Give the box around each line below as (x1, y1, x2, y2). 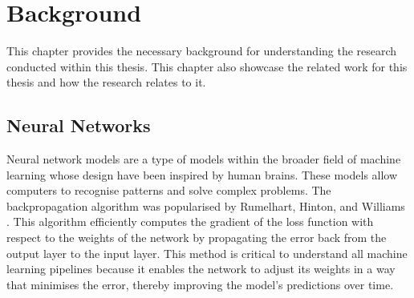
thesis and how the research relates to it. (6, 74, 206, 91)
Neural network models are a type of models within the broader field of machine (6, 151, 401, 167)
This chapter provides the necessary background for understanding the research (6, 42, 397, 59)
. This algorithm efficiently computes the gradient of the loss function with (6, 213, 374, 230)
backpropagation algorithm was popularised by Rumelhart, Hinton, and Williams (6, 197, 405, 214)
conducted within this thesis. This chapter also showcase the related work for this (6, 58, 408, 74)
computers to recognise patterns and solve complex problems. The (6, 182, 331, 199)
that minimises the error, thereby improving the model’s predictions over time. (6, 276, 394, 292)
